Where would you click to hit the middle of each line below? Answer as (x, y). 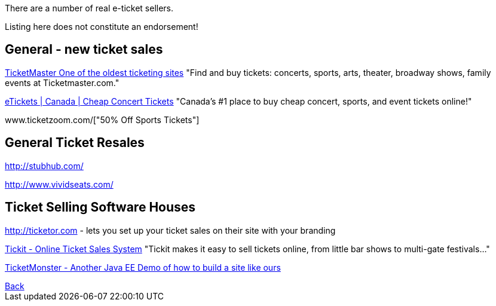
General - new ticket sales (84, 50)
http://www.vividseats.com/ (59, 184)
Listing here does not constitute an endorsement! (102, 27)
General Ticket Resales (75, 143)
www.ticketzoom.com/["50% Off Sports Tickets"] (102, 120)
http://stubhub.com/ (44, 166)
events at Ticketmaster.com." (62, 82)
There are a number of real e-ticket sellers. (89, 8)
